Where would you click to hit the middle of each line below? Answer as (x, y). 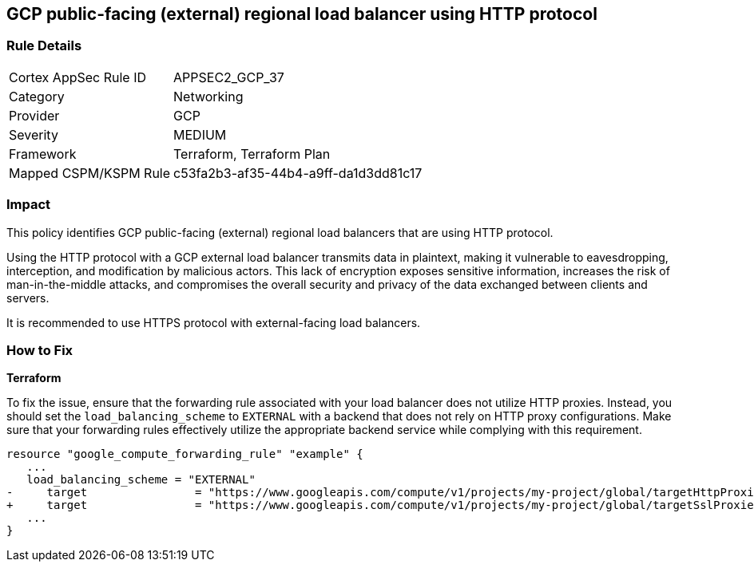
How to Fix (40, 350)
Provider (34, 115)
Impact (29, 205)
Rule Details (44, 46)
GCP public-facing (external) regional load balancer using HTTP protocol (302, 14)
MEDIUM (200, 134)
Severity (34, 134)
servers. (28, 298)
